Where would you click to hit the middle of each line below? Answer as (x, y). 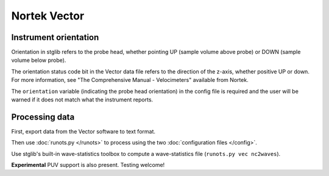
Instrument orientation (55, 37)
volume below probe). (39, 60)
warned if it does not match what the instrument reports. (82, 100)
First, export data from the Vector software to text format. (83, 131)
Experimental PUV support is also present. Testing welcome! (88, 165)
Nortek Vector (48, 16)
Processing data (43, 117)
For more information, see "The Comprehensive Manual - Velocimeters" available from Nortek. (130, 80)
